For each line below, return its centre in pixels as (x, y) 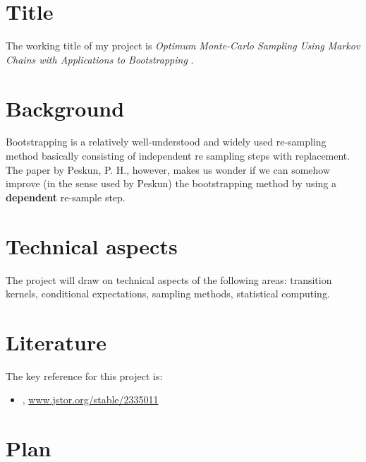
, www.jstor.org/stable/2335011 (90, 399)
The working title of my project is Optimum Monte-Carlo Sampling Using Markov (183, 46)
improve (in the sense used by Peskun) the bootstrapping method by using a (171, 183)
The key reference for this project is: (84, 375)
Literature (56, 342)
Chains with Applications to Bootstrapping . (100, 59)
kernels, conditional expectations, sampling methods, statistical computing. (168, 294)
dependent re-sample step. (66, 197)
